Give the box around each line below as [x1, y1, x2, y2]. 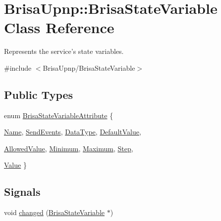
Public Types [4, 87, 73, 102]
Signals [4, 184, 41, 199]
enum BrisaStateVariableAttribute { [4, 110, 113, 120]
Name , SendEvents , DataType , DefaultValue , [4, 127, 141, 137]
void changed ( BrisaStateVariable [4, 207, 105, 218]
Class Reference [4, 17, 114, 38]
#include [4, 62, 32, 73]
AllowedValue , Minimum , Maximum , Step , [4, 143, 133, 153]
